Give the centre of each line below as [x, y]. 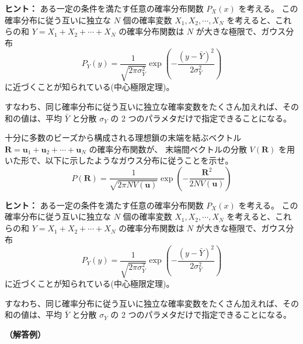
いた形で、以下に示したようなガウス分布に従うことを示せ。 [119, 160]
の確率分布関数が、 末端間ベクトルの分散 [168, 149]
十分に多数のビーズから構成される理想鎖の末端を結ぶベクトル [123, 138]
